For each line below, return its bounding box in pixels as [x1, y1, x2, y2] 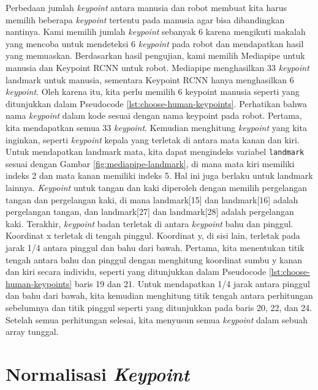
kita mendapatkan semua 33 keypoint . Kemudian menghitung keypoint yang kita [6, 121, 307, 133]
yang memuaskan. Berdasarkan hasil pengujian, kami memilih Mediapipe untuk [6, 49, 305, 62]
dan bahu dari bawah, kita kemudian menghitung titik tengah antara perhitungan [6, 289, 313, 302]
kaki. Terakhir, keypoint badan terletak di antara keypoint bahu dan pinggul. [6, 217, 293, 230]
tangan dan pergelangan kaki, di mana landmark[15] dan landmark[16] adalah [6, 193, 298, 206]
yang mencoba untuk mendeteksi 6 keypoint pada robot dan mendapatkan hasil [6, 37, 304, 50]
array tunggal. [6, 325, 59, 338]
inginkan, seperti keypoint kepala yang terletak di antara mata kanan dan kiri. [6, 133, 300, 146]
